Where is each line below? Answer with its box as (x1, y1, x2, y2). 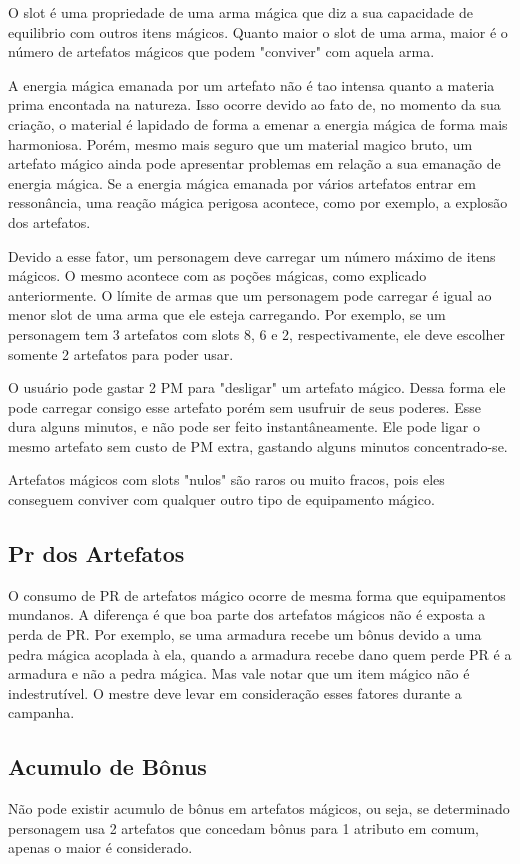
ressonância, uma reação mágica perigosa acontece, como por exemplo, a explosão (8, 192, 508, 213)
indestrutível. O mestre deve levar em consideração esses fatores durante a (8, 682, 462, 703)
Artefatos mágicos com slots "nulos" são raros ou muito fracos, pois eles (8, 469, 445, 490)
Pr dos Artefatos (8, 538, 185, 569)
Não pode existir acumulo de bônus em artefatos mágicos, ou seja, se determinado (8, 798, 510, 819)
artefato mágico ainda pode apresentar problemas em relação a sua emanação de (8, 153, 501, 174)
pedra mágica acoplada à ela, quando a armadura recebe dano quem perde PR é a (8, 643, 512, 664)
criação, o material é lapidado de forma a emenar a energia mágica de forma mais (8, 113, 508, 134)
